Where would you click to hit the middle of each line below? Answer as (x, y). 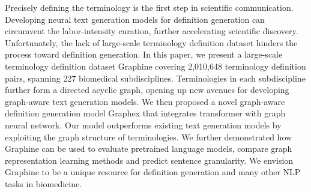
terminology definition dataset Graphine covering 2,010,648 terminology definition (155, 66)
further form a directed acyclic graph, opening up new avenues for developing (147, 90)
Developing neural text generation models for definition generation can (135, 19)
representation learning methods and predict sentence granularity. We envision (149, 160)
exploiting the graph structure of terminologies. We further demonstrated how (149, 136)
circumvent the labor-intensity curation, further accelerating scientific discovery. (152, 31)
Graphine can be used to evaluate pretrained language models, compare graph (149, 148)
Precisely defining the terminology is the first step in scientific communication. (149, 7)
